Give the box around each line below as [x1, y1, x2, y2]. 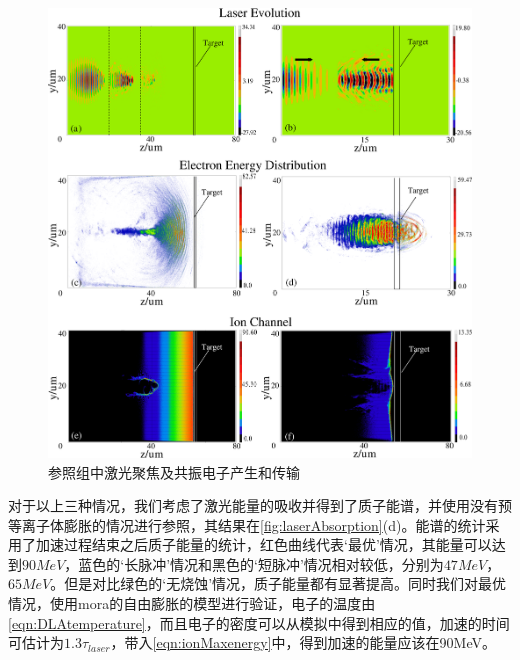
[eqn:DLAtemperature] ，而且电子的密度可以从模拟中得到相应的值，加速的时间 [8, 612, 510, 633]
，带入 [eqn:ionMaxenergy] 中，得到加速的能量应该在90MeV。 [110, 632, 497, 653]
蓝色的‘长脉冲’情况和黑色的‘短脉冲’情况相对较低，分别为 [78, 553, 444, 574]
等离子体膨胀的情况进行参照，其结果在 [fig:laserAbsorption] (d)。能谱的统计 [8, 514, 486, 535]
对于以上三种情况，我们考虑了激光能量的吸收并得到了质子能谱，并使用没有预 [8, 495, 512, 516]
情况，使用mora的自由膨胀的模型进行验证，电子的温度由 [8, 593, 376, 614]
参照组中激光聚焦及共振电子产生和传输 [48, 461, 300, 482]
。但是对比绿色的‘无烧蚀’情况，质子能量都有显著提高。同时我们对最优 [50, 573, 507, 594]
